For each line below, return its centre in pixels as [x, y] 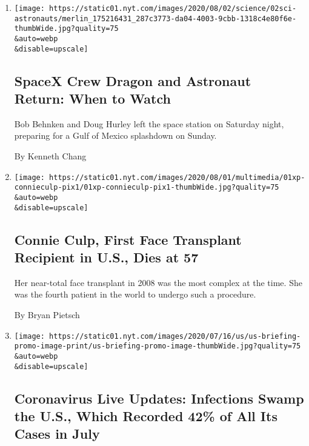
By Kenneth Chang [50, 156]
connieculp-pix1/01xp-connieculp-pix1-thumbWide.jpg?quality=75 [147, 188]
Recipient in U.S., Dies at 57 [106, 257]
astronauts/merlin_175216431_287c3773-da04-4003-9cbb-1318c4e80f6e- [155, 18]
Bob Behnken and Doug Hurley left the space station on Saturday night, [149, 123]
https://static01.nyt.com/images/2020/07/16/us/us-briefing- [175, 336]
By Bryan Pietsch [47, 315]
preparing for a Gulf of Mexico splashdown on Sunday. [115, 135]
